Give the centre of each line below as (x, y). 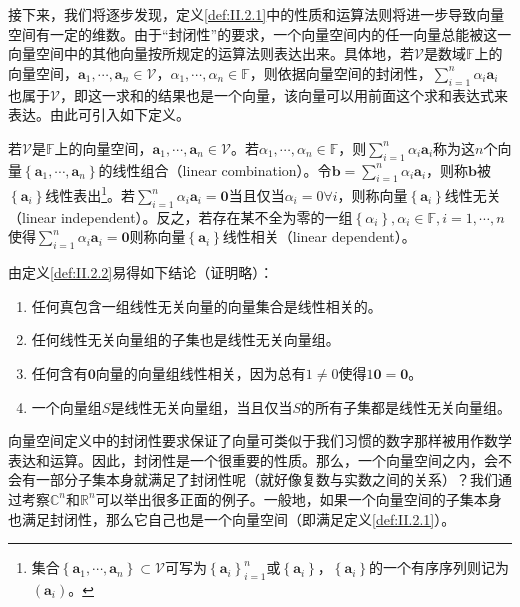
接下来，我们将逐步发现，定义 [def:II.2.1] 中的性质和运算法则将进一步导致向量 (256, 14)
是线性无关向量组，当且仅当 (201, 406)
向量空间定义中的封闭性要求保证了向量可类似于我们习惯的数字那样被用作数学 (260, 440)
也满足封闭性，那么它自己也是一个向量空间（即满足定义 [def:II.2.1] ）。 (232, 518)
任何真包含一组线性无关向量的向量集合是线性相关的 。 (206, 305)
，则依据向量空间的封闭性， (340, 72)
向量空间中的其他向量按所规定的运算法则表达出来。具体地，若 (211, 53)
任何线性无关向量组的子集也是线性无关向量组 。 (185, 339)
